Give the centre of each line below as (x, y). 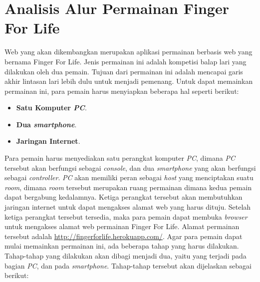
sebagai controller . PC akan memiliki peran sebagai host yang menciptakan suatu (129, 177)
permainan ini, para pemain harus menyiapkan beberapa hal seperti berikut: (122, 91)
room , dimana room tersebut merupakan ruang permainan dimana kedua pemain (128, 187)
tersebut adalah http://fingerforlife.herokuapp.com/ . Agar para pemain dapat (124, 236)
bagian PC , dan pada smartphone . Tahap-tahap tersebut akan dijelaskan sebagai (128, 265)
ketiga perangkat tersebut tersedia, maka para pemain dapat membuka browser (126, 216)
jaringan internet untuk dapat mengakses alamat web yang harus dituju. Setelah (128, 207)
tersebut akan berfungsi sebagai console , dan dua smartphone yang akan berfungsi (130, 167)
